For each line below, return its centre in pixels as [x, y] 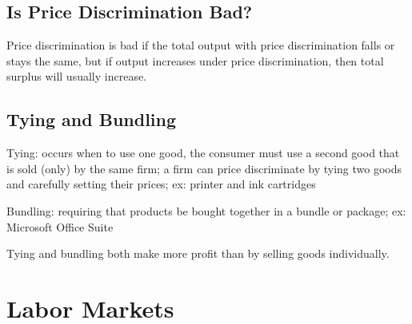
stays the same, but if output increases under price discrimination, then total [195, 60]
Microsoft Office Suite [60, 226]
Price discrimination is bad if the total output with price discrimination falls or [201, 45]
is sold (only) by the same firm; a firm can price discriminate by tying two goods [204, 168]
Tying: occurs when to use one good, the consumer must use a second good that [203, 153]
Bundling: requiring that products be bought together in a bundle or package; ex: [206, 210]
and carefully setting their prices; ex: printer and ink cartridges [161, 184]
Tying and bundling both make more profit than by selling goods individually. [198, 253]
